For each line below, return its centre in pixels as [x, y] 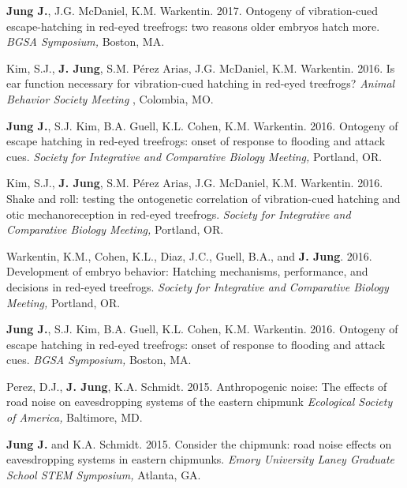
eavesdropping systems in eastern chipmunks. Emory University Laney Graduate [201, 459]
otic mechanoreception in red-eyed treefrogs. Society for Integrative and [179, 214]
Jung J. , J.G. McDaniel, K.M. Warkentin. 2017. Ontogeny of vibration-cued [192, 10]
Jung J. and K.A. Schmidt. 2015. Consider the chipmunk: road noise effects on [199, 443]
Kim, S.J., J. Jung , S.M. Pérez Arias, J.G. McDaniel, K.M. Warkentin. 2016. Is [201, 68]
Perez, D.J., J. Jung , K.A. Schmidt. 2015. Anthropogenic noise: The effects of [197, 386]
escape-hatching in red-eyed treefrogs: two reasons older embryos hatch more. [193, 26]
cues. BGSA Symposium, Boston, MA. [99, 360]
